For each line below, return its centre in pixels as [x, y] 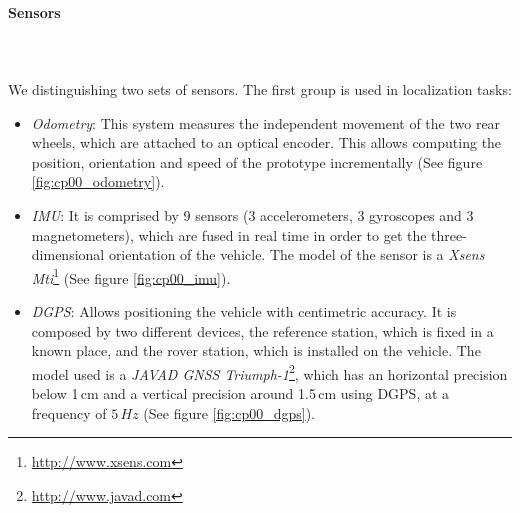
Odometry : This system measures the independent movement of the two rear [266, 122]
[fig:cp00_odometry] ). [98, 181]
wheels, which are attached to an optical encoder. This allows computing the [266, 142]
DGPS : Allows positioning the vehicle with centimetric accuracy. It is [244, 310]
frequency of [69, 412]
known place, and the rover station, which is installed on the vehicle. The [256, 350]
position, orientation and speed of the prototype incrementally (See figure [257, 161]
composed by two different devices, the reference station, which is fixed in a [262, 330]
